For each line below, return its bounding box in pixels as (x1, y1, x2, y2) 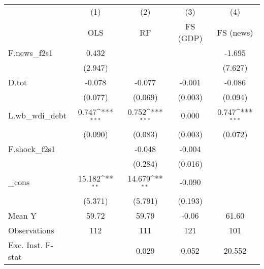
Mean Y (8, 209, 37, 221)
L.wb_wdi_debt (8, 109, 67, 122)
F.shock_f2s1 (8, 142, 55, 155)
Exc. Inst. (8, 238, 43, 251)
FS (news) (217, 26, 253, 38)
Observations (8, 224, 54, 236)
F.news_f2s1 (8, 47, 53, 58)
